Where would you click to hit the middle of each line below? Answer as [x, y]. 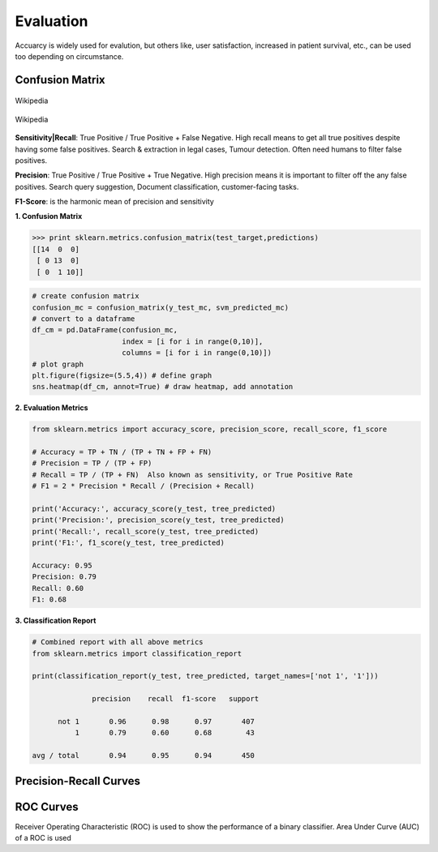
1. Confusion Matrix [49, 216]
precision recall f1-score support [176, 699]
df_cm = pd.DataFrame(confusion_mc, [105, 330]
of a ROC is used [43, 837]
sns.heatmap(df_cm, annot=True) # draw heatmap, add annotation [163, 387]
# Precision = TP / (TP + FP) [92, 463]
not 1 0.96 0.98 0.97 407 [156, 721]
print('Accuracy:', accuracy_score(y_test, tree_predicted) [154, 509]
